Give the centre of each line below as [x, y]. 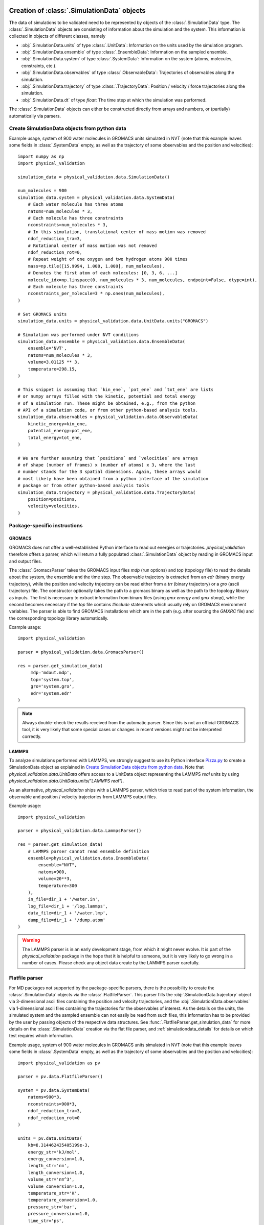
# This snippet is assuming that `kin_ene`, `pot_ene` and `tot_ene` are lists [116, 389]
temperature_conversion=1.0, [63, 1200]
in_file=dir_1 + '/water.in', [64, 899]
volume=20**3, [55, 879]
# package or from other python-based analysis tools [83, 486]
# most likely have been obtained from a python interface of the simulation [113, 478]
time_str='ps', [46, 1221]
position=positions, [52, 499]
